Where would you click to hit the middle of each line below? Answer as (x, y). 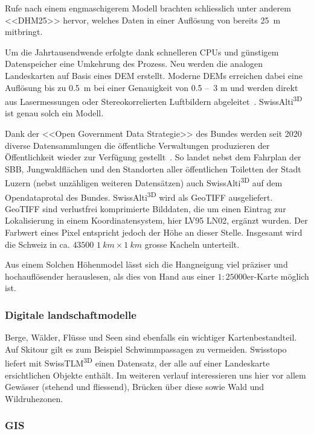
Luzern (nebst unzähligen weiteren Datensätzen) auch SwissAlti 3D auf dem (144, 182)
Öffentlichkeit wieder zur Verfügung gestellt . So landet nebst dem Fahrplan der (153, 157)
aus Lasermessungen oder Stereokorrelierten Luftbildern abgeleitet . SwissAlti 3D (154, 100)
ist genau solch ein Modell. (54, 113)
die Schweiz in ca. (37, 244)
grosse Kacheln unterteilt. (192, 244)
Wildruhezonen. (34, 398)
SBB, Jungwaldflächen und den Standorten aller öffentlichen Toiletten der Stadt (153, 168)
